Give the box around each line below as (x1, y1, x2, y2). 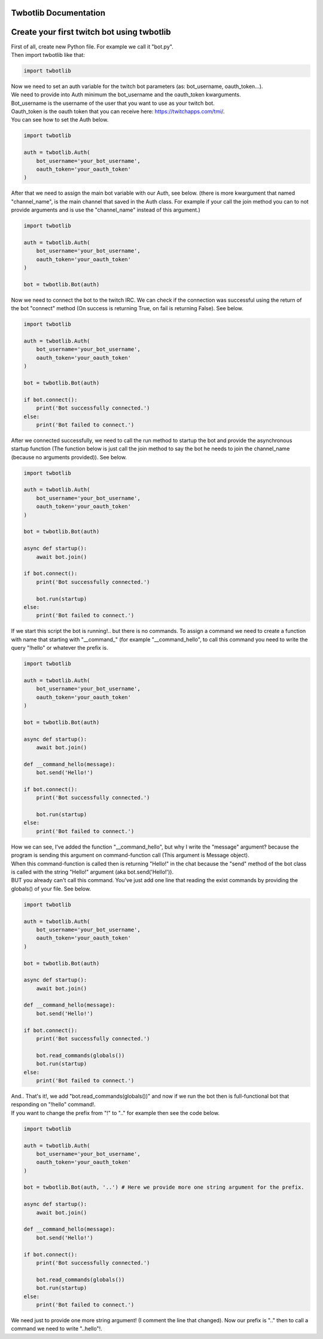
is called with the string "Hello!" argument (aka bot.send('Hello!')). (11, 868, 173, 875)
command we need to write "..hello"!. (11, 1325, 102, 1332)
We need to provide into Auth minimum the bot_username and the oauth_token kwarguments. (11, 91, 242, 98)
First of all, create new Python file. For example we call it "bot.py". (11, 43, 173, 50)
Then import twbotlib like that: (11, 51, 85, 58)
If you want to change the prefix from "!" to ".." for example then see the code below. (11, 1109, 220, 1116)
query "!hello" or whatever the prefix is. (11, 644, 108, 652)
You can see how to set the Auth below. (11, 116, 109, 123)
